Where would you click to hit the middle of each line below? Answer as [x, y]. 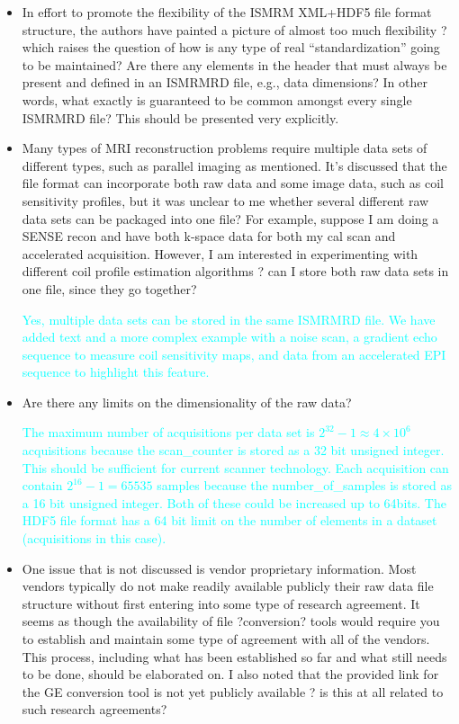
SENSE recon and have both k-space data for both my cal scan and [209, 236]
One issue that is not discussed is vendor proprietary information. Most [219, 568]
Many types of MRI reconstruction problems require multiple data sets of [225, 148]
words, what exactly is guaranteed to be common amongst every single [217, 99]
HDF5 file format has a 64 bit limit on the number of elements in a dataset [229, 520]
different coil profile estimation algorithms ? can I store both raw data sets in [235, 271]
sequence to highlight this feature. [116, 372]
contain [42, 485]
